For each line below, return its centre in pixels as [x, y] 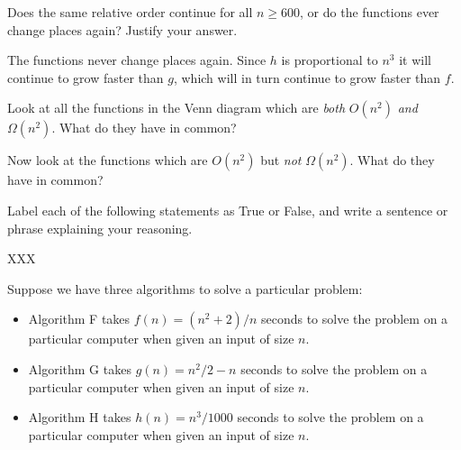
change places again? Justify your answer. [122, 29]
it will [415, 60]
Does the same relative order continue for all [130, 12]
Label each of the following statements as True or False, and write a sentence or [228, 210]
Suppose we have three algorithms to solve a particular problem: [185, 288]
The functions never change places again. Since [137, 60]
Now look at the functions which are [108, 160]
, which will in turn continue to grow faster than [307, 77]
